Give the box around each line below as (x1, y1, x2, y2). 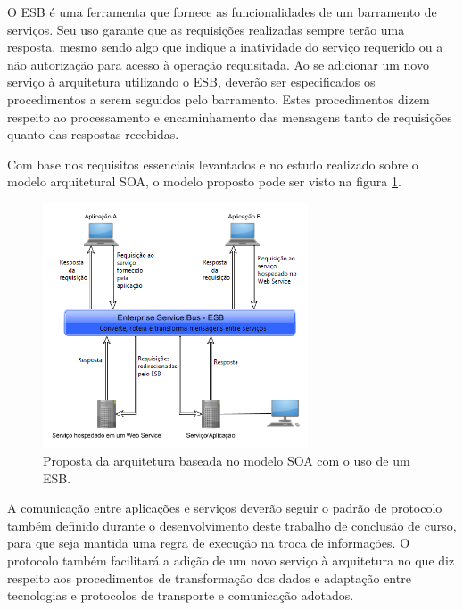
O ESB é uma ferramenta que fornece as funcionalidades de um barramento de (7, 3, 437, 21)
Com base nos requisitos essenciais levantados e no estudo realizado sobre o (7, 154, 418, 173)
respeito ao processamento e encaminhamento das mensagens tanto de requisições (7, 107, 452, 126)
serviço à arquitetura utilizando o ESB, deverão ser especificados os (7, 72, 376, 91)
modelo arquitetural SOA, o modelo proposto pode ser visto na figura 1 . (7, 172, 401, 191)
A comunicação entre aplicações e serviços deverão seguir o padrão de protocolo (7, 499, 442, 517)
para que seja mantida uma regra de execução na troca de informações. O (7, 533, 410, 552)
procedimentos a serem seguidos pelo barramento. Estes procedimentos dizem (7, 89, 430, 108)
